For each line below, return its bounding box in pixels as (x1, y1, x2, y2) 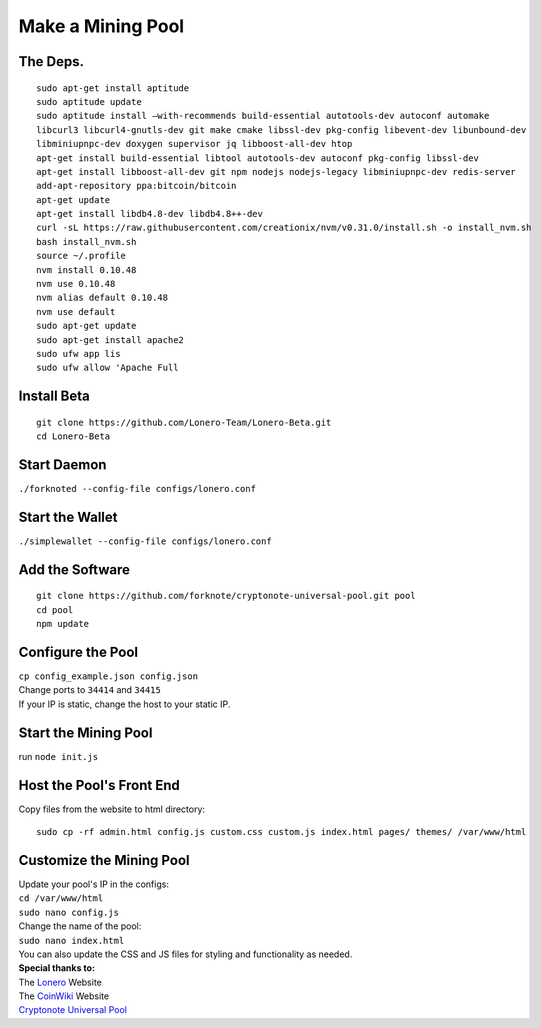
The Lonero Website (18, 976, 102, 988)
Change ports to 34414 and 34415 (18, 684, 162, 696)
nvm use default (36, 306, 116, 317)
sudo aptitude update (36, 96, 142, 107)
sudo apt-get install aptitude (36, 82, 190, 94)
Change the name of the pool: (18, 920, 142, 932)
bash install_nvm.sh (36, 236, 137, 247)
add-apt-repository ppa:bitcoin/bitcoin (36, 180, 237, 192)
